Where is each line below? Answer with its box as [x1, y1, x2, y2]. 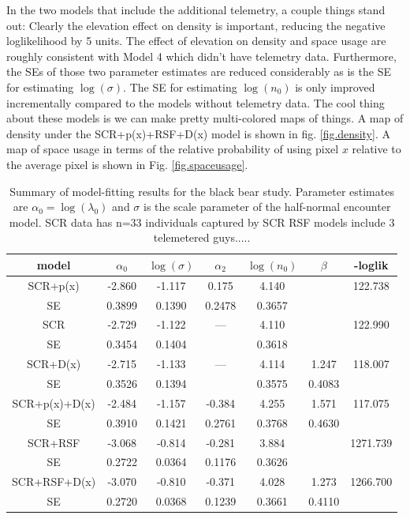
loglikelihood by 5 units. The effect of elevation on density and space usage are [6, 32, 386, 49]
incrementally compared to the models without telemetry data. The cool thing [6, 94, 385, 111]
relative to [352, 141, 401, 157]
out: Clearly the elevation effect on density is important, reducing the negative [6, 17, 386, 33]
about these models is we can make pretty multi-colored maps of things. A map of [6, 110, 404, 126]
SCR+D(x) [27, 355, 81, 372]
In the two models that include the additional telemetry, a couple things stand [6, 2, 386, 17]
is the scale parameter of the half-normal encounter [143, 198, 391, 215]
